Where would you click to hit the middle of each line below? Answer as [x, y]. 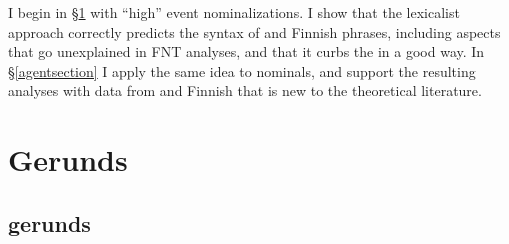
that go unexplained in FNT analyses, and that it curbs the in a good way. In [246, 51]
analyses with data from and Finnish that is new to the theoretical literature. [245, 90]
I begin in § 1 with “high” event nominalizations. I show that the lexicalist [234, 12]
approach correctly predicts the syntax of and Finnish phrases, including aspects [254, 31]
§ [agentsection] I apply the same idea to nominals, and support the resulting [242, 70]
